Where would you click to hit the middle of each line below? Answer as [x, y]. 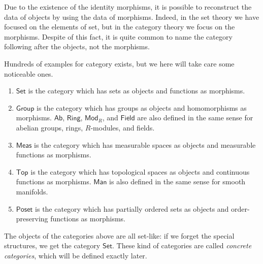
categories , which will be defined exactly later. [76, 255]
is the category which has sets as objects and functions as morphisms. [137, 91]
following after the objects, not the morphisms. [77, 46]
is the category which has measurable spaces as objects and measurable [145, 144]
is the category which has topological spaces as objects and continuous [140, 171]
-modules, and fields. [123, 127]
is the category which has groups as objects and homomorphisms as [142, 107]
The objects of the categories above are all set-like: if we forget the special [119, 235]
